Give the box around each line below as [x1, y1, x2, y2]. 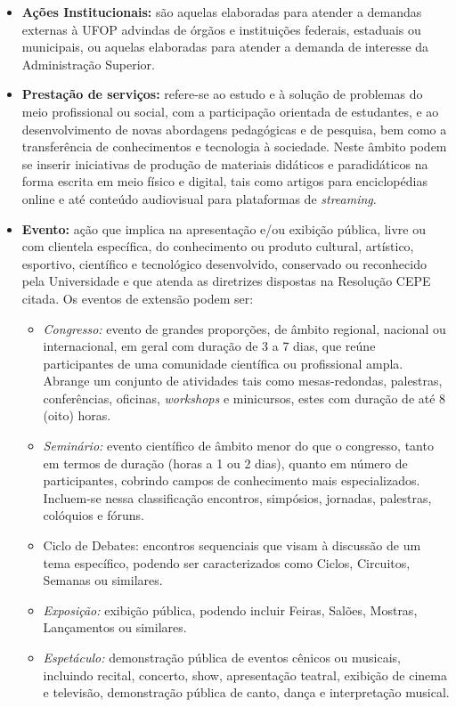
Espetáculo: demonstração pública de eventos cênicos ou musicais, [43, 648, 401, 666]
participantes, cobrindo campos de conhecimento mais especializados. [43, 471, 420, 490]
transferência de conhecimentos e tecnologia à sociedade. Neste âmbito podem [21, 137, 447, 156]
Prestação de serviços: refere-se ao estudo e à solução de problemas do [21, 85, 423, 103]
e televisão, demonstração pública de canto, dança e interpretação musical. [43, 683, 450, 702]
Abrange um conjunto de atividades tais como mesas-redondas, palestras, [43, 371, 443, 390]
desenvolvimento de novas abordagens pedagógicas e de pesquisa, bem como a [21, 119, 447, 138]
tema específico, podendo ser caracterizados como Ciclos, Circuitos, [43, 553, 411, 572]
